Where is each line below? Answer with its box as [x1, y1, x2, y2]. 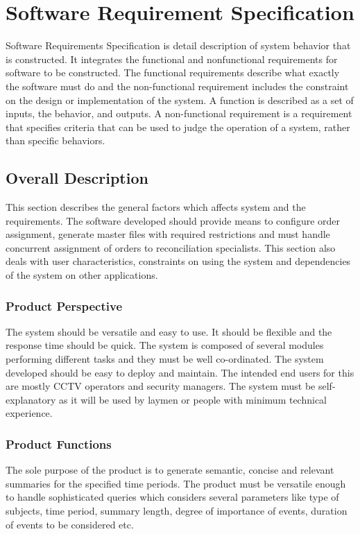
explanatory [6, 392, 56, 406]
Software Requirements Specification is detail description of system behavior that [6, 38, 351, 53]
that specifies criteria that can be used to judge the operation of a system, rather [6, 119, 350, 134]
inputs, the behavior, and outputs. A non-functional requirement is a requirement [6, 106, 352, 121]
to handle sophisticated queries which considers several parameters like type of [6, 490, 339, 504]
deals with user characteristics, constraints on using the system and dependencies [6, 254, 351, 268]
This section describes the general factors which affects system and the [6, 200, 306, 214]
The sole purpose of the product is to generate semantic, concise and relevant [6, 463, 334, 477]
